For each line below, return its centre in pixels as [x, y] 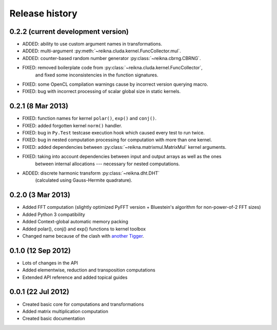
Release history [44, 13]
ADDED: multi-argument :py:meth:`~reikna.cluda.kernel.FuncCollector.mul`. [102, 51]
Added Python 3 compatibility [54, 214]
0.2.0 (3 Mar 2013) [40, 195]
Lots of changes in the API [50, 263]
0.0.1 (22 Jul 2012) [39, 292]
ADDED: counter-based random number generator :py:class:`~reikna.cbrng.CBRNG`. [112, 58]
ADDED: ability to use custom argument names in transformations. [92, 44]
